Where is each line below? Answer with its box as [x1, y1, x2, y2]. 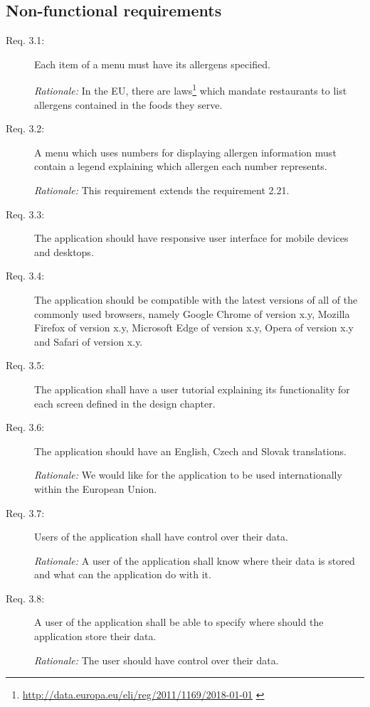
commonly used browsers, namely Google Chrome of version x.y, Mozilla [34, 306, 350, 321]
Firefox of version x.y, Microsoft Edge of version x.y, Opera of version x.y [34, 320, 354, 335]
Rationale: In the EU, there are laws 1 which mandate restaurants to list [34, 81, 347, 98]
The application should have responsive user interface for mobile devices [34, 230, 349, 245]
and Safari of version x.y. [34, 334, 143, 349]
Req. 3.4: [6, 268, 45, 283]
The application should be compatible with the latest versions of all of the [34, 292, 358, 307]
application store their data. [34, 629, 157, 644]
